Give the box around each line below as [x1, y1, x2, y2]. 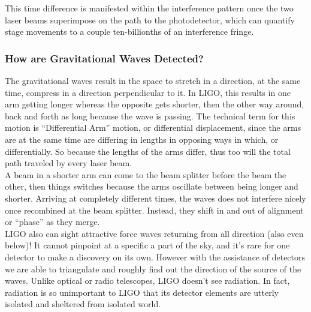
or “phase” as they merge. [5, 215, 100, 228]
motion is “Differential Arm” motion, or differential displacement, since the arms [5, 121, 301, 134]
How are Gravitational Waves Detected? [5, 50, 204, 65]
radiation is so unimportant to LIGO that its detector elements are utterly [5, 286, 279, 298]
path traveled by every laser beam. [5, 157, 132, 169]
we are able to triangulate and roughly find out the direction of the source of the [5, 262, 301, 275]
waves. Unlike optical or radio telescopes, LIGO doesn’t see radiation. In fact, [5, 274, 290, 287]
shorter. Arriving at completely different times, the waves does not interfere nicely [5, 191, 306, 204]
